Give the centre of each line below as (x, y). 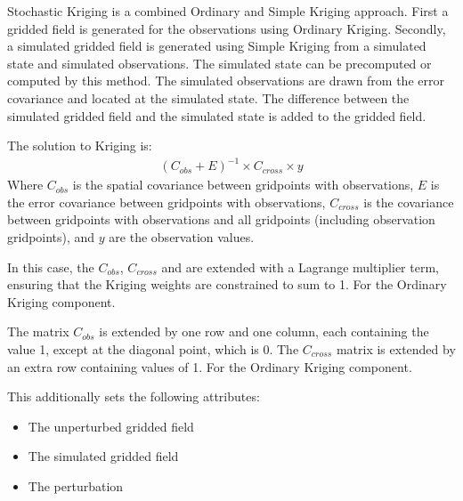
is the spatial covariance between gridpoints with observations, (243, 185)
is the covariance (409, 202)
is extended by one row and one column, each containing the (264, 331)
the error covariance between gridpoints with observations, (167, 202)
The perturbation (76, 486)
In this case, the (51, 267)
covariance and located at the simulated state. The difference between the (208, 97)
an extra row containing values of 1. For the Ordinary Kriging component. (210, 366)
